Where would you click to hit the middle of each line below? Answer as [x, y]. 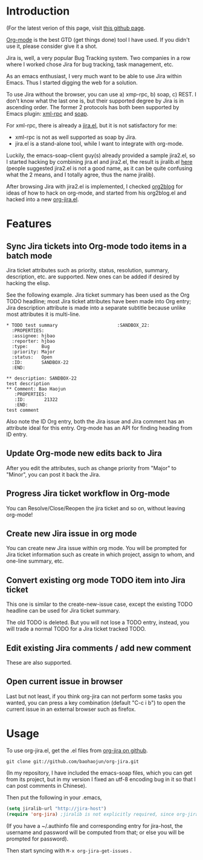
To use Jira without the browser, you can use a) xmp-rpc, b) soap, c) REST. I [101, 94]
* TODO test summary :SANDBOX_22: [78, 325]
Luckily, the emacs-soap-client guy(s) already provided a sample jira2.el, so [101, 155]
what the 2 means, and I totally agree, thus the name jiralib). [81, 175]
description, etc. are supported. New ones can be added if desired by [93, 277]
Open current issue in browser [65, 681]
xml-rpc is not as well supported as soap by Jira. [76, 137]
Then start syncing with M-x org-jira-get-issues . [69, 850]
